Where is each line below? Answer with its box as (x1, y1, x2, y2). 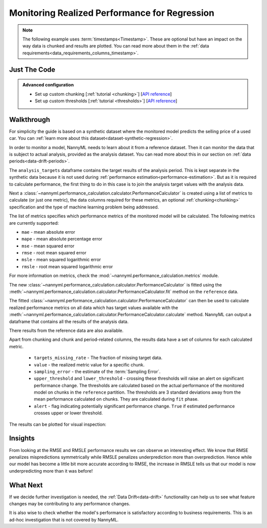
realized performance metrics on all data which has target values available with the (9, 304, 178, 311)
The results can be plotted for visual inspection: (9, 421, 106, 427)
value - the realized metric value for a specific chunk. (34, 362, 145, 367)
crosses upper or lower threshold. (34, 410, 103, 416)
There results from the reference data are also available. (9, 327, 124, 333)
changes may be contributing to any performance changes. (9, 501, 131, 507)
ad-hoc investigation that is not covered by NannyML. (9, 517, 119, 523)
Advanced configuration (22, 82, 74, 88)
